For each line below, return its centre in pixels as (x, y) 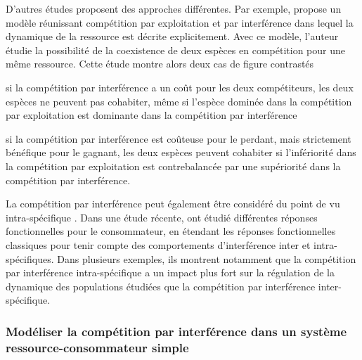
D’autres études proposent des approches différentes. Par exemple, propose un (174, 8)
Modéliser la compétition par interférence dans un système (176, 331)
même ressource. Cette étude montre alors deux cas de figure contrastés (160, 64)
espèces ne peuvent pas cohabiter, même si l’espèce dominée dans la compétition (179, 101)
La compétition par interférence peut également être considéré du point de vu (173, 204)
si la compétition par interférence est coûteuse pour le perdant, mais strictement (179, 138)
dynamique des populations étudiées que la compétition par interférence (161, 286)
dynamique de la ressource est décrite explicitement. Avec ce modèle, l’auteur (172, 36)
